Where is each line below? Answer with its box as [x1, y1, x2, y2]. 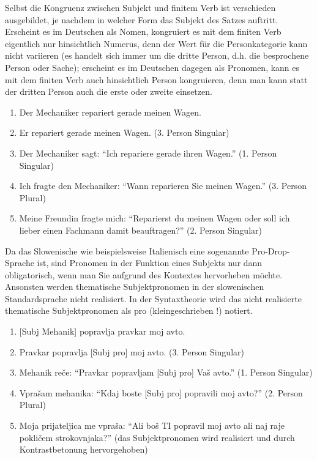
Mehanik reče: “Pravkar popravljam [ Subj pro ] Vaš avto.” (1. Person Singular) [19, 366, 313, 379]
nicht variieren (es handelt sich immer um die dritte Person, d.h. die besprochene [5, 49, 309, 62]
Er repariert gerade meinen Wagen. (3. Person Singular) [19, 126, 229, 139]
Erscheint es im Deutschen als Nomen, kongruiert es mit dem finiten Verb [5, 25, 282, 38]
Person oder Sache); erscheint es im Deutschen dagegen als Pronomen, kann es [5, 61, 300, 73]
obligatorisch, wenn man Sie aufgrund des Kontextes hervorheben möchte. [5, 268, 283, 281]
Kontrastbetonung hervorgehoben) [19, 443, 148, 456]
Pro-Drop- [252, 244, 290, 257]
